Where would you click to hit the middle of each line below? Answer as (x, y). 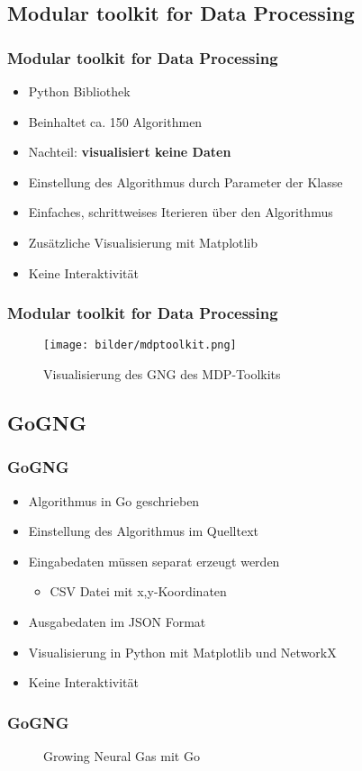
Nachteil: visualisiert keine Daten (130, 152)
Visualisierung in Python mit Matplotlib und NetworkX (182, 652)
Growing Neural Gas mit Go (122, 756)
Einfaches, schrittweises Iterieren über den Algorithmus (181, 212)
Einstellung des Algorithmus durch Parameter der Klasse (186, 181)
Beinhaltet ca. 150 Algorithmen (115, 121)
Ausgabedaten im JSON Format (117, 621)
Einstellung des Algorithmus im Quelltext (144, 531)
